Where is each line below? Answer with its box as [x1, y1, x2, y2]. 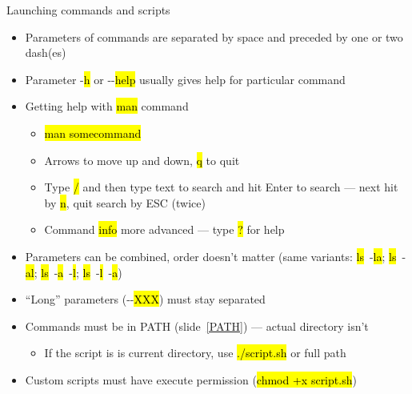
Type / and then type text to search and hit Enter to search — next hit [44, 179, 398, 195]
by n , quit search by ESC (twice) [44, 194, 206, 211]
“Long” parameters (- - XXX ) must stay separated [25, 291, 266, 308]
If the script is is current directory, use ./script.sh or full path [44, 344, 346, 361]
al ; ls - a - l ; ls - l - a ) [25, 263, 122, 280]
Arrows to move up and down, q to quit [44, 151, 240, 168]
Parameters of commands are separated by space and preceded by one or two [25, 28, 403, 45]
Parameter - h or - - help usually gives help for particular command [25, 70, 346, 87]
